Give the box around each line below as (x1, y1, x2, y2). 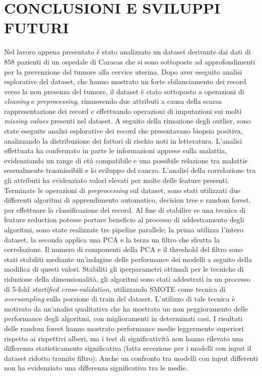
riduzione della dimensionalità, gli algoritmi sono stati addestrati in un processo (4, 273, 250, 284)
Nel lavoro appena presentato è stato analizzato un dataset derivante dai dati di (4, 46, 251, 57)
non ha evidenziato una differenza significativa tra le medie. (4, 362, 188, 373)
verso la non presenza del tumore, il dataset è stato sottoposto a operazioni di (4, 86, 244, 96)
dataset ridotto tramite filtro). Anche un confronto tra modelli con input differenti (4, 352, 258, 363)
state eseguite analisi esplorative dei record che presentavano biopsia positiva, (4, 126, 243, 136)
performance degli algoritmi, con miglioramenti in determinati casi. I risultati (4, 313, 243, 324)
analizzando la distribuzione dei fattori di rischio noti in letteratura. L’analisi (4, 135, 242, 146)
